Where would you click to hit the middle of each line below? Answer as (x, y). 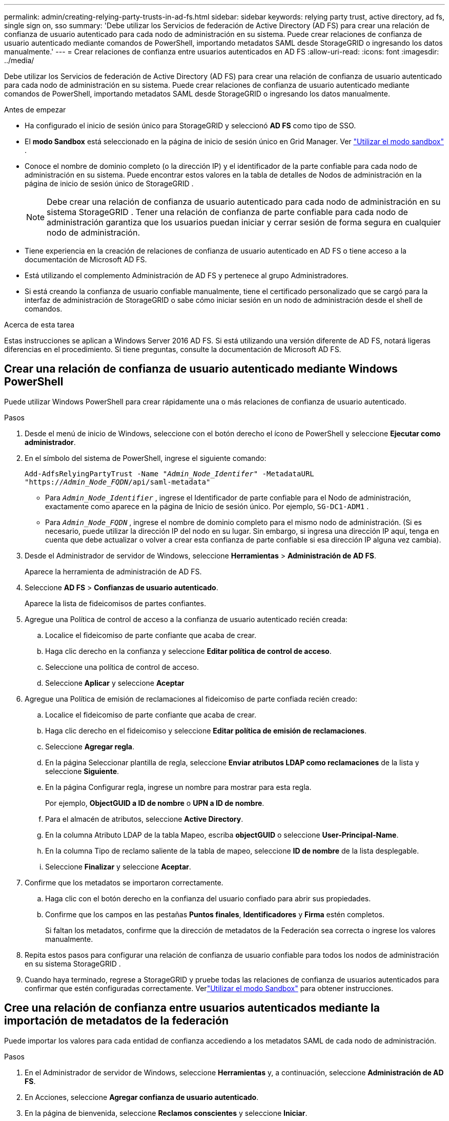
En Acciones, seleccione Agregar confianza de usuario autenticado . (142, 1097)
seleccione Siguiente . (82, 771)
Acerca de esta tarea (39, 325)
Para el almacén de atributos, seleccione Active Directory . (144, 819)
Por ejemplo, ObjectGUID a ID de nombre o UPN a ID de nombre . (155, 803)
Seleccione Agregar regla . (90, 746)
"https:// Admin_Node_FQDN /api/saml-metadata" (118, 482)
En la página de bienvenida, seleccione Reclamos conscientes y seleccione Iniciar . (166, 1113)
